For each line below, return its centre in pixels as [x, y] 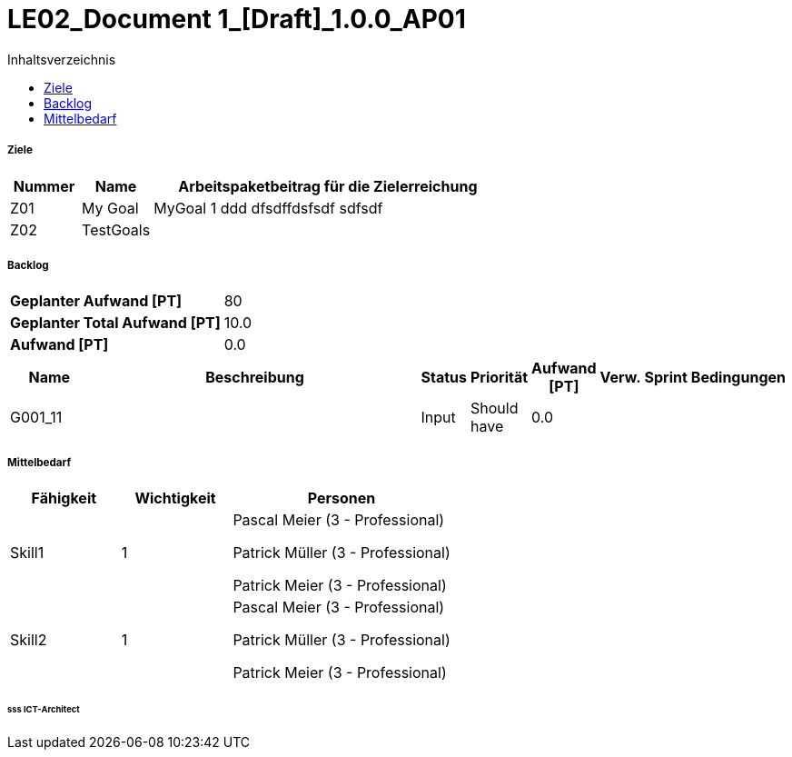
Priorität [500, 378]
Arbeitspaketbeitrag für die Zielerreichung [328, 186]
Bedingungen [738, 378]
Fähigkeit [64, 498]
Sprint [666, 378]
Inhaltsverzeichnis [62, 59]
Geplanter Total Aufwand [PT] [115, 323]
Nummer [44, 186]
